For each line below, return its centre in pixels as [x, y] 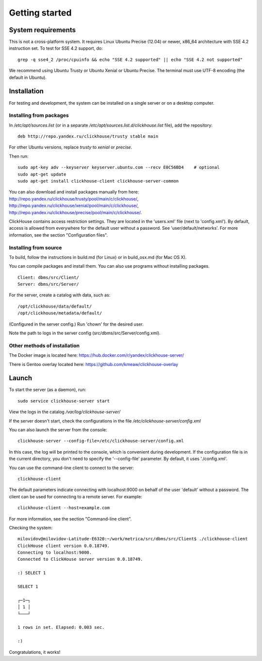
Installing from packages [39, 115]
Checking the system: [31, 528]
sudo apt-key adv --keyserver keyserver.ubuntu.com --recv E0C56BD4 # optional [119, 167]
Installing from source [35, 247]
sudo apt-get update [42, 174]
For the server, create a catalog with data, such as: [60, 295]
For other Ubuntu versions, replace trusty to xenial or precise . [71, 147]
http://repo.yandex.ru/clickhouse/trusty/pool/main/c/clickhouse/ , [74, 199]
